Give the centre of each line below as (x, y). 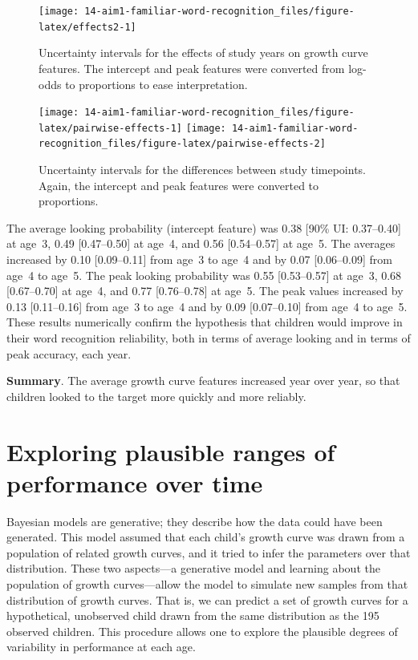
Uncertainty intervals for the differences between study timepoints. (203, 170)
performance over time (135, 482)
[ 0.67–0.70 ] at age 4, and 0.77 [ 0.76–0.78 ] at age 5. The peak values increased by (205, 291)
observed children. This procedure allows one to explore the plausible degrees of (202, 631)
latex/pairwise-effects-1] (110, 128)
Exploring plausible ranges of (171, 451)
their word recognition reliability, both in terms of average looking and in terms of (209, 338)
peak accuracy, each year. (69, 353)
